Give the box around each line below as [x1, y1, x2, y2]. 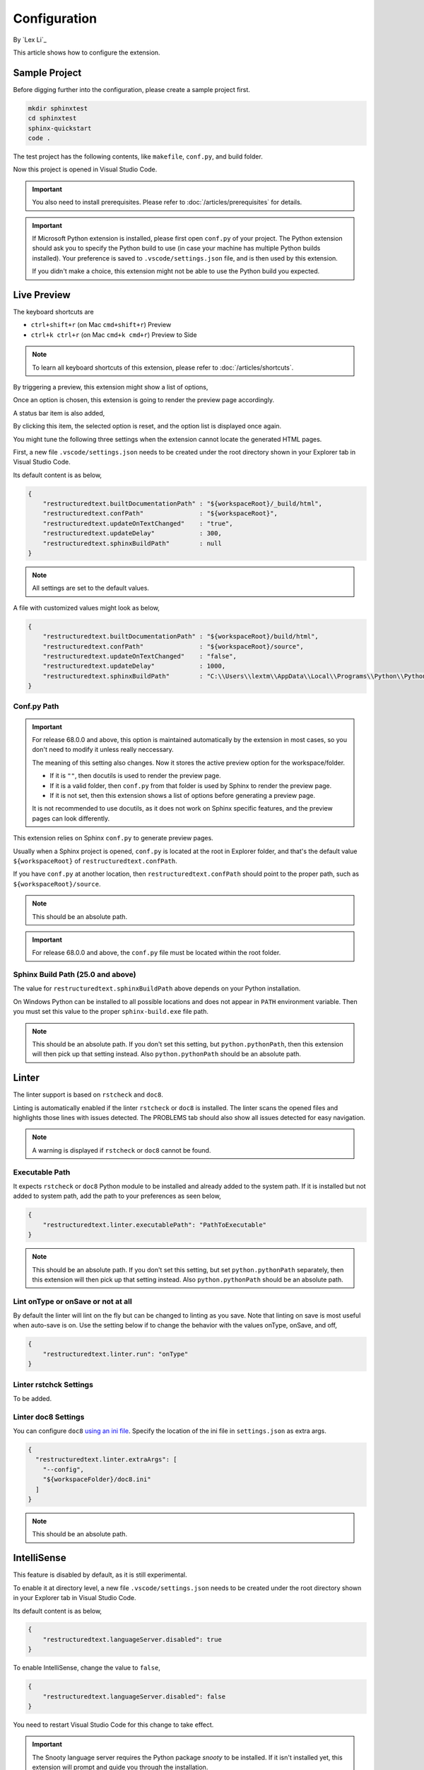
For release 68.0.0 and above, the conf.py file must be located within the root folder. [32, 949, 281, 957]
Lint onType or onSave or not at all [13, 1296, 132, 1306]
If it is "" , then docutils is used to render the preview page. [49, 772, 222, 780]
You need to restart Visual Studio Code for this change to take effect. [13, 1720, 214, 1729]
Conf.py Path [13, 702, 59, 712]
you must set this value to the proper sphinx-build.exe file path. [13, 1007, 208, 1016]
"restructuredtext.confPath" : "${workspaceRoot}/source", [42, 642, 304, 651]
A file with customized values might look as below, [13, 603, 160, 612]
